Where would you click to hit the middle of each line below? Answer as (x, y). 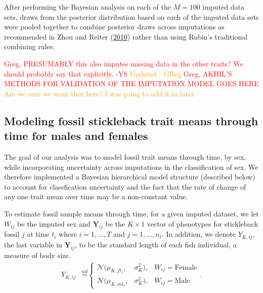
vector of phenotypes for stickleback (203, 223)
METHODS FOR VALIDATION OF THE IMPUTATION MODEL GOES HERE (131, 83)
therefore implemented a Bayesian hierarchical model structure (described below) (130, 177)
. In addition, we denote (199, 234)
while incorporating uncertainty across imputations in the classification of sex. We (131, 167)
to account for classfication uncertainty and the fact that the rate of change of (125, 186)
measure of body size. (37, 255)
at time (38, 234)
